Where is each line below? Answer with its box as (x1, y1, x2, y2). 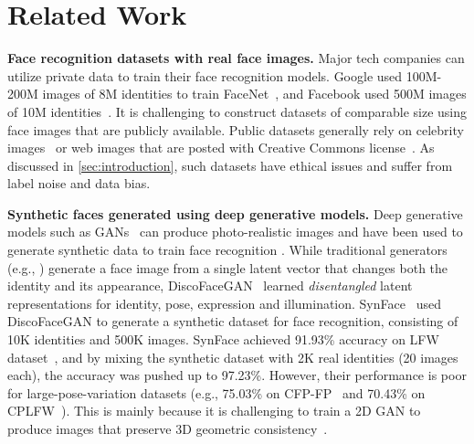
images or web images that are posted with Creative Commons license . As (7, 138, 435, 157)
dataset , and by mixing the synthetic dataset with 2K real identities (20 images (7, 347, 458, 366)
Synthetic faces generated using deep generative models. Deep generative (7, 204, 463, 223)
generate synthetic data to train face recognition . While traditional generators (7, 240, 448, 259)
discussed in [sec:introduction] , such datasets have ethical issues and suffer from (7, 155, 453, 174)
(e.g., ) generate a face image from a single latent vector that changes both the (7, 258, 448, 277)
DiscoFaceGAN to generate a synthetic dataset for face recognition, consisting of (7, 312, 458, 331)
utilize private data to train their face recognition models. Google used (7, 66, 403, 85)
